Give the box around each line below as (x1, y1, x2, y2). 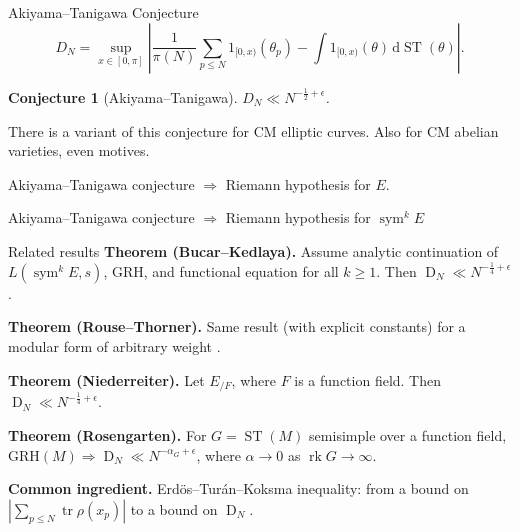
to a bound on (130, 498, 218, 519)
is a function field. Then (294, 369, 442, 390)
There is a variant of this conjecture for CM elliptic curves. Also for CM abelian (8, 120, 499, 141)
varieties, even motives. (8, 140, 150, 161)
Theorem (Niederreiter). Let (8, 369, 205, 390)
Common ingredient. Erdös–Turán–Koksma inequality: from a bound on (8, 478, 469, 499)
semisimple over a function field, (309, 425, 507, 446)
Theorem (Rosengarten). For (8, 425, 207, 446)
